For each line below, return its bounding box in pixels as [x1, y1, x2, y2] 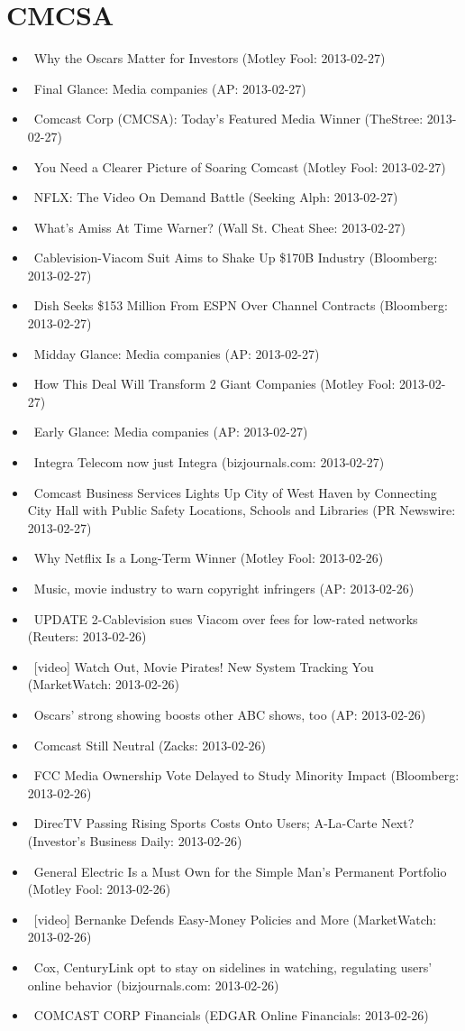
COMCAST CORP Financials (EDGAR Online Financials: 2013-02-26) [33, 1006, 429, 1025]
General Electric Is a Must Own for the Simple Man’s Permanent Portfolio [33, 861, 447, 880]
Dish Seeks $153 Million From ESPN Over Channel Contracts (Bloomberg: [33, 296, 448, 315]
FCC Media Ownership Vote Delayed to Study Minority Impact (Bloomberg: [33, 766, 460, 785]
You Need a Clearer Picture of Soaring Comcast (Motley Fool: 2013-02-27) [33, 157, 446, 176]
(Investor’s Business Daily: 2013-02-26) [27, 831, 242, 850]
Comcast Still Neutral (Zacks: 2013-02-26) [33, 735, 267, 754]
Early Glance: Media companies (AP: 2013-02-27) [33, 422, 308, 441]
